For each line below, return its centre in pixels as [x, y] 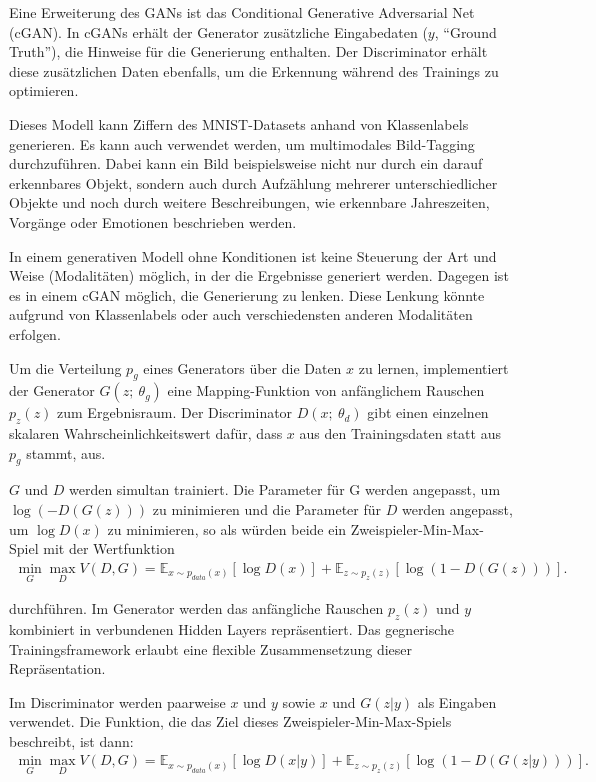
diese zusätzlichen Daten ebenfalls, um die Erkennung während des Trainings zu [254, 70]
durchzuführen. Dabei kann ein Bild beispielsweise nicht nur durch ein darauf [246, 163]
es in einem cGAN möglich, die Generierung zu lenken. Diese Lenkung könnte [247, 294]
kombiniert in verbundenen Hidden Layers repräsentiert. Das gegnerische [232, 628]
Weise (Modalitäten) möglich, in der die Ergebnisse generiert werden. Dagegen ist [259, 275]
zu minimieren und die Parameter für [267, 509]
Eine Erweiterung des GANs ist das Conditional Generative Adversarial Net [242, 12]
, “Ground [465, 31]
